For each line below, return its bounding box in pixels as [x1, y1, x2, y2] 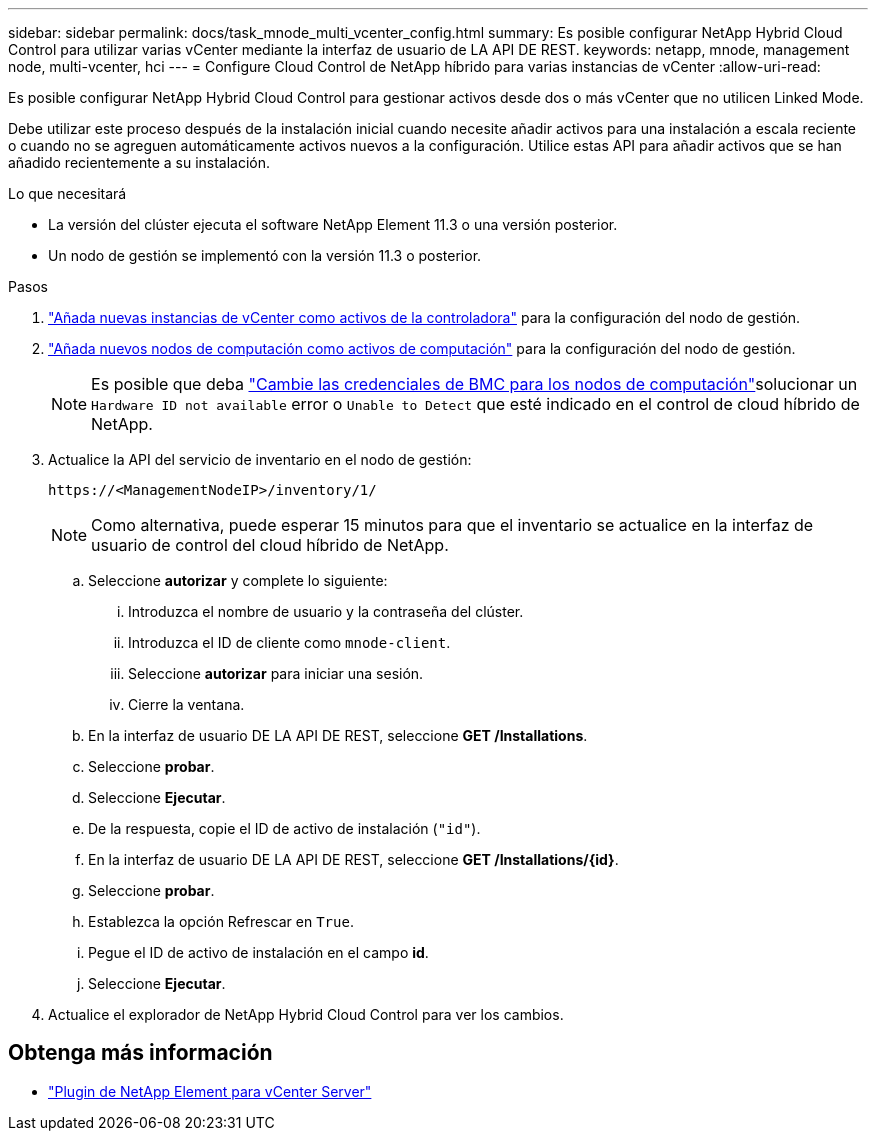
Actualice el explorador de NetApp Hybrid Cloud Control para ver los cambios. [48, 1006, 564, 1023]
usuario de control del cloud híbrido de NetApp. [91, 535, 449, 555]
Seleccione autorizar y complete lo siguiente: [88, 572, 388, 589]
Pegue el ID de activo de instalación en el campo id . [88, 944, 429, 961]
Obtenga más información [8, 1040, 273, 1066]
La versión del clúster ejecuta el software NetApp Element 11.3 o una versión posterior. [48, 216, 618, 233]
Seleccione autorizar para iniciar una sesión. [128, 665, 424, 682]
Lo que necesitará [8, 185, 127, 202]
